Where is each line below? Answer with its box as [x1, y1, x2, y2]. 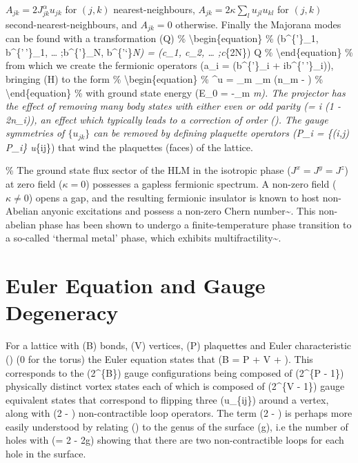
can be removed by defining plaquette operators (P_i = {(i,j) [93, 126, 349, 140]
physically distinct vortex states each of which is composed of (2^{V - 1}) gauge [6, 379, 345, 393]
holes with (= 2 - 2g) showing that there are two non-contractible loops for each [6, 433, 344, 447]
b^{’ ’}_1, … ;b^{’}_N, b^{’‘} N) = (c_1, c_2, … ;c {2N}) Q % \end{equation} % [6, 44, 353, 59]
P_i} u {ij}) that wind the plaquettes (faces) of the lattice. [6, 139, 253, 154]
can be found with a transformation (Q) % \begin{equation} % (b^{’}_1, [6, 31, 319, 46]
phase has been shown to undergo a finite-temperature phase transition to [39, 217, 352, 231]
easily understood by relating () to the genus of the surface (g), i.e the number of [6, 419, 348, 433]
